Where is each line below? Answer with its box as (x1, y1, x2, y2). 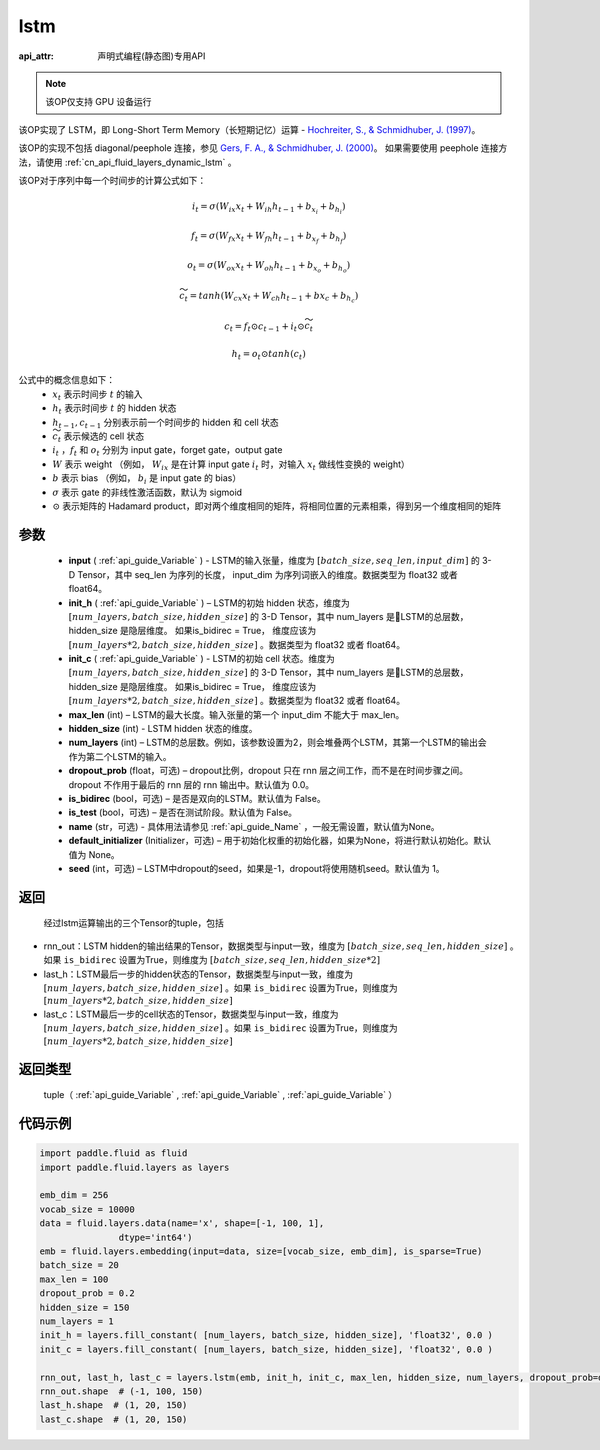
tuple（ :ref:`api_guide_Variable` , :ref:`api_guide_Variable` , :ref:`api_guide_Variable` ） (43, 1089, 398, 1101)
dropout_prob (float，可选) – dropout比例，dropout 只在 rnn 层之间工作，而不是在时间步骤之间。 (68, 765, 469, 777)
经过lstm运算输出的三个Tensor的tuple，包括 (43, 917, 225, 929)
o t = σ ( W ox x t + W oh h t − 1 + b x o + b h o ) (186, 260, 351, 275)
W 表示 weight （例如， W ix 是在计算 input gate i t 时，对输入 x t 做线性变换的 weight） (52, 458, 410, 472)
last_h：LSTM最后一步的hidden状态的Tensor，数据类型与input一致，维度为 (43, 968, 354, 980)
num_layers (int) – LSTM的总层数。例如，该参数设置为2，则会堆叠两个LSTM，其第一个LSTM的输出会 (68, 736, 487, 749)
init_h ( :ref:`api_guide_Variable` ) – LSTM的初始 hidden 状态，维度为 (68, 596, 350, 609)
